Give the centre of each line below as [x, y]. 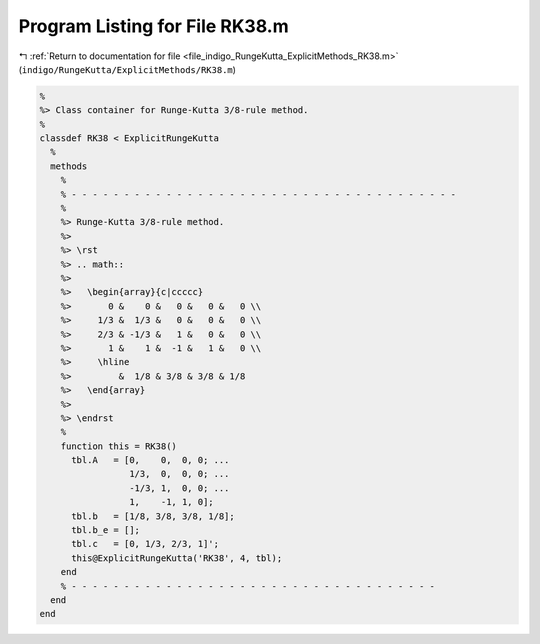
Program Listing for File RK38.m [153, 26]
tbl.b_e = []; [105, 530]
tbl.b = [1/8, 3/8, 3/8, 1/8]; [153, 516]
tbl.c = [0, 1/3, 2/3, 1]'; [145, 544]
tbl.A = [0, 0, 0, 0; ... [150, 460]
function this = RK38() [118, 446]
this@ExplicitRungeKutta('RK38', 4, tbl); [177, 558]
